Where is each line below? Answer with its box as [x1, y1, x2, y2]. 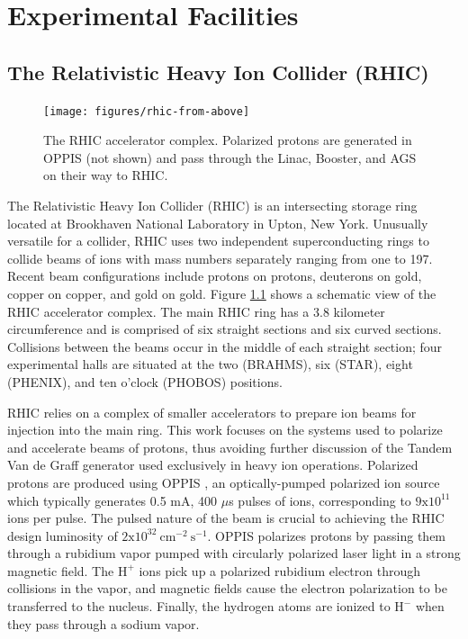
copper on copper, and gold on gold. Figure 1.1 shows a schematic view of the [7, 283, 436, 302]
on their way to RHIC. [43, 166, 168, 184]
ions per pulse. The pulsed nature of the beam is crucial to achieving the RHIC [7, 508, 445, 527]
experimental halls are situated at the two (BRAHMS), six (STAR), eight [7, 355, 413, 373]
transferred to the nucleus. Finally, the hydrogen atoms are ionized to [7, 597, 391, 616]
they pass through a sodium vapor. [7, 614, 200, 633]
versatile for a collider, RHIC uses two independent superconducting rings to [7, 231, 429, 250]
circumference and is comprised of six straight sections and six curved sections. [7, 319, 442, 338]
